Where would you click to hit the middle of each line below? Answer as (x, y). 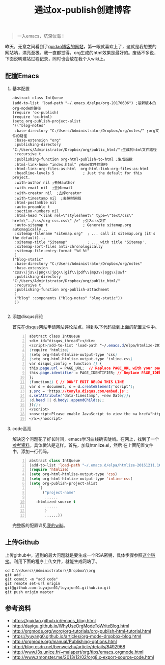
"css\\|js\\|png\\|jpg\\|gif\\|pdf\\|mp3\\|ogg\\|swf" (69, 272)
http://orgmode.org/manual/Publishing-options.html (64, 641)
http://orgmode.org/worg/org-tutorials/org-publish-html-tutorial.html (82, 631)
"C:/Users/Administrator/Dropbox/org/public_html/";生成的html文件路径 (84, 150)
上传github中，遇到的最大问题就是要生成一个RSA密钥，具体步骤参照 (74, 555)
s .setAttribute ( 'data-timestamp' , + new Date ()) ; (80, 396)
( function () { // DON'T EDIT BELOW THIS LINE (77, 382)
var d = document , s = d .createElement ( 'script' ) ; (82, 386)
